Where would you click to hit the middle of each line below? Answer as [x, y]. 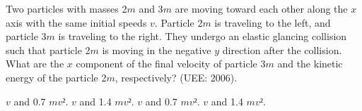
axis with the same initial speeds [76, 22]
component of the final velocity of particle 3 [171, 64]
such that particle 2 [48, 50]
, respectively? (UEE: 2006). [176, 77]
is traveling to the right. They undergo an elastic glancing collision [203, 36]
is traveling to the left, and [273, 22]
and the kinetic [310, 64]
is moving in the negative [157, 50]
